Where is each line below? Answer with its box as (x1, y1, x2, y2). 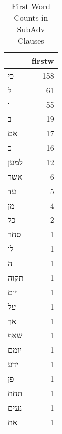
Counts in (14, 12, 48, 23)
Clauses (18, 35, 44, 46)
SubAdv (17, 23, 45, 35)
